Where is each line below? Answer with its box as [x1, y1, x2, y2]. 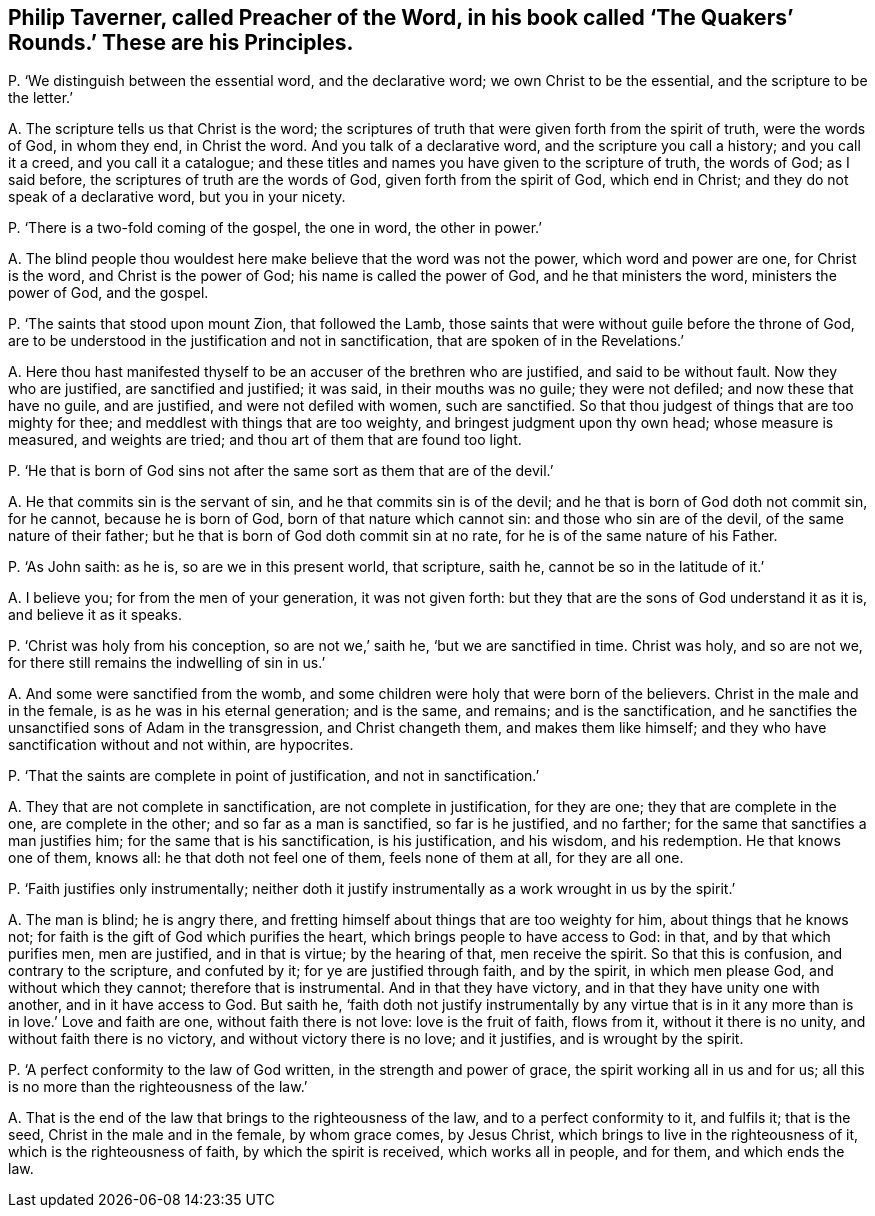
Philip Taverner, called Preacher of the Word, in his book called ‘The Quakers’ [8, 5, 794, 30]
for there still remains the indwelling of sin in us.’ [8, 654, 326, 672]
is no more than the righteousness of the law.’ [8, 1078, 308, 1096]
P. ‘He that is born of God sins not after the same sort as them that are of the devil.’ [8, 462, 554, 480]
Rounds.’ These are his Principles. [8, 30, 354, 55]
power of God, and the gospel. [8, 284, 209, 302]
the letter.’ [8, 89, 73, 107]
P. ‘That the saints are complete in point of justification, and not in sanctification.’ [8, 767, 540, 785]
